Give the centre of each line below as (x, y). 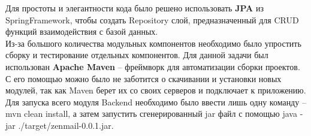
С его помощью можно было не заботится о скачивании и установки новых (144, 78)
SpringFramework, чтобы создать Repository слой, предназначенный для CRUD (152, 19)
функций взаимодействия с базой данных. (82, 31)
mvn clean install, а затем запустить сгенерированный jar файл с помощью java (151, 114)
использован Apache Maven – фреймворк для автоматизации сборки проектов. (153, 66)
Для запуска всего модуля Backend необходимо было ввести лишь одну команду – (156, 102)
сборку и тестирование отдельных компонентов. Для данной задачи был (137, 55)
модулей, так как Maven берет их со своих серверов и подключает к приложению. (156, 90)
